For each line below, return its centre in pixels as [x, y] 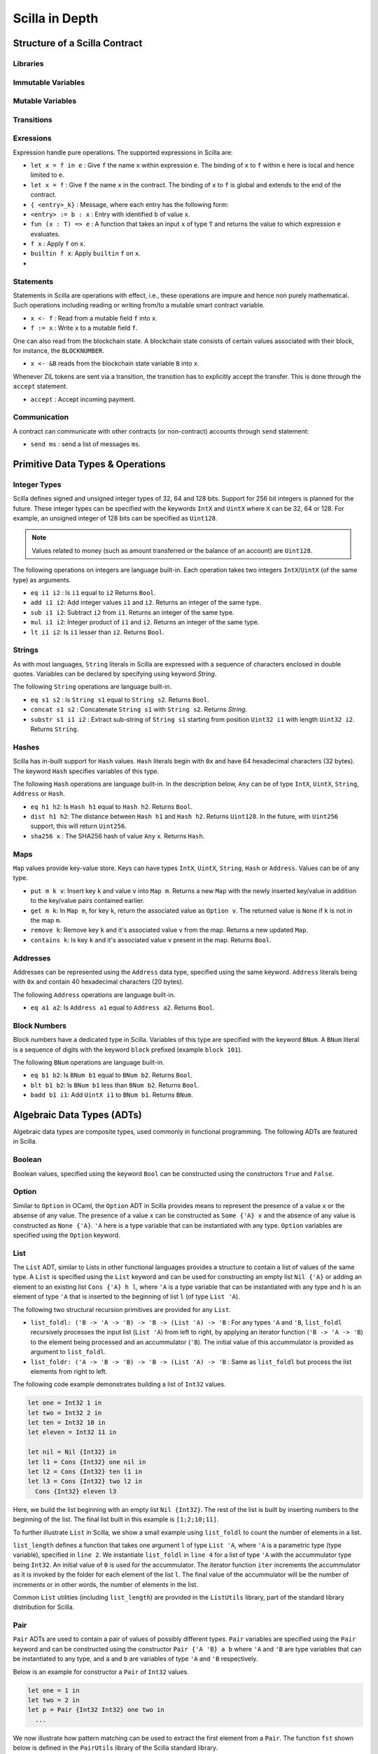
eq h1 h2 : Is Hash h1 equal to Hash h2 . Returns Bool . [112, 806]
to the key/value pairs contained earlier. [87, 901]
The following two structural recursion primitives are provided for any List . [122, 1309]
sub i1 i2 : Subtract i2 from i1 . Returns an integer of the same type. [132, 612]
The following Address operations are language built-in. [94, 995]
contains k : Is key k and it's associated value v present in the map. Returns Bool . [151, 939]
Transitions [33, 119]
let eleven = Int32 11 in [72, 1432]
